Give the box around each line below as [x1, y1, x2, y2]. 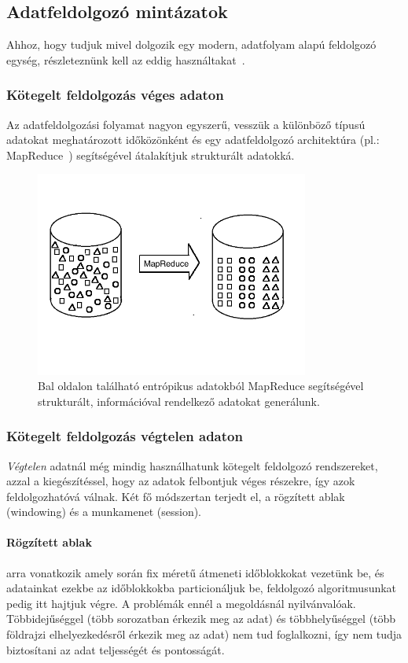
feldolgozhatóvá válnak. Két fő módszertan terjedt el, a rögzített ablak [6, 488, 345, 504]
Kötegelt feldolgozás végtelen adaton [6, 426, 243, 446]
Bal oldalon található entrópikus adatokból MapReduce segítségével [38, 378, 364, 394]
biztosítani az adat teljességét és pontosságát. [6, 641, 225, 657]
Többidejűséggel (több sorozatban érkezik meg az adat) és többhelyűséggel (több [6, 610, 396, 627]
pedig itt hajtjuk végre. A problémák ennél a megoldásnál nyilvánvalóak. [6, 595, 356, 611]
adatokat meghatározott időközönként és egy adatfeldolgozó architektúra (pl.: [6, 131, 380, 148]
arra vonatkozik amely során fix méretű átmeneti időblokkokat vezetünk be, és [6, 564, 384, 580]
